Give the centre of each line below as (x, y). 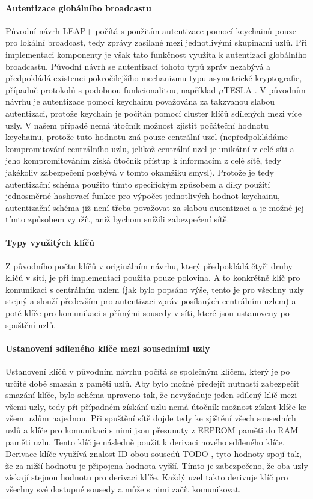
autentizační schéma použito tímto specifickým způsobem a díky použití (138, 184)
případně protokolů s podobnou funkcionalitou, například (111, 89)
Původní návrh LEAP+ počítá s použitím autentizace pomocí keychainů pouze (151, 30)
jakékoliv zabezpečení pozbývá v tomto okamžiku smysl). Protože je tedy (140, 172)
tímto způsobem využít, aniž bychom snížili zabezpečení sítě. (117, 219)
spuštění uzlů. (31, 324)
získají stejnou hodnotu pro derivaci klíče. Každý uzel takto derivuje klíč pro (147, 477)
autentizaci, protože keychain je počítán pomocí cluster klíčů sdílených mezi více (153, 113)
